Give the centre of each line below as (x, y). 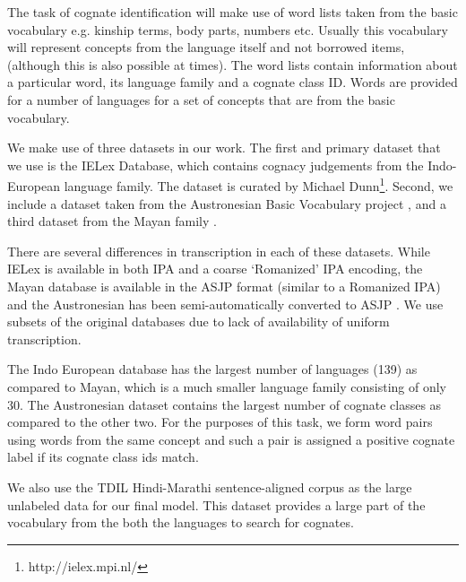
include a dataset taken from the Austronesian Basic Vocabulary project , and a (227, 203)
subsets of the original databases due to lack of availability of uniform (198, 321)
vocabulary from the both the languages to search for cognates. (181, 522)
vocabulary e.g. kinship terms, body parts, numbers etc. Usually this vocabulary (228, 29)
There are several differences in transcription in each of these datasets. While (219, 251)
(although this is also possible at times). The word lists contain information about (233, 64)
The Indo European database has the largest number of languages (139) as (212, 369)
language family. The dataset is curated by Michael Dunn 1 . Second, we (259, 184)
